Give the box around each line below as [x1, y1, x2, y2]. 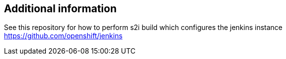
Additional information [4, 2, 117, 15]
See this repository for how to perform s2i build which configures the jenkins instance [4, 23, 283, 32]
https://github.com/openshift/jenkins [4, 31, 123, 40]
